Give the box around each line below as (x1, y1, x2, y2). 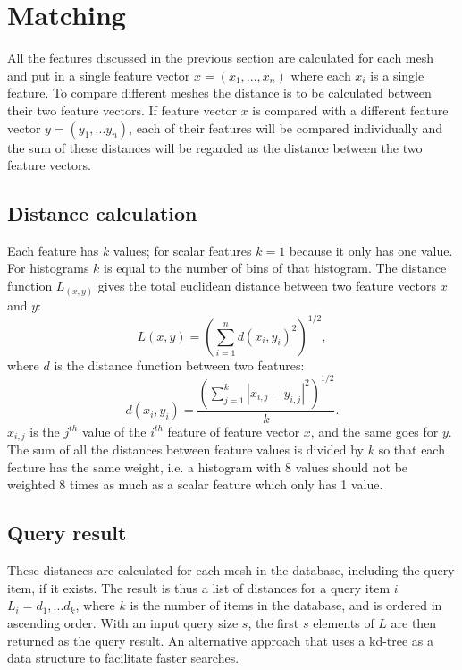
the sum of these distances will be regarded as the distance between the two (7, 138, 423, 157)
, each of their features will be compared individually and (129, 118, 443, 137)
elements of (313, 614, 374, 632)
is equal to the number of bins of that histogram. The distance (104, 259, 447, 277)
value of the (81, 421, 147, 440)
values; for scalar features (113, 241, 252, 259)
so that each (378, 440, 445, 459)
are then (391, 614, 437, 632)
